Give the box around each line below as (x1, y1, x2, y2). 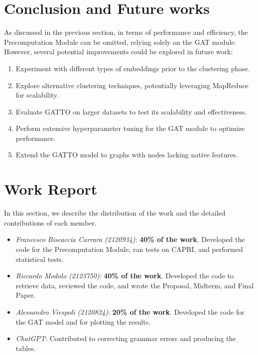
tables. (15, 343, 36, 353)
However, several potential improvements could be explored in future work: (4, 46, 233, 57)
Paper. (15, 290, 36, 300)
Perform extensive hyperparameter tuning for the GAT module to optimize (15, 123, 245, 133)
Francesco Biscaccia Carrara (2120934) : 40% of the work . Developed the (15, 234, 245, 244)
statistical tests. (15, 253, 64, 264)
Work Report (4, 179, 98, 199)
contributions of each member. (4, 217, 97, 228)
